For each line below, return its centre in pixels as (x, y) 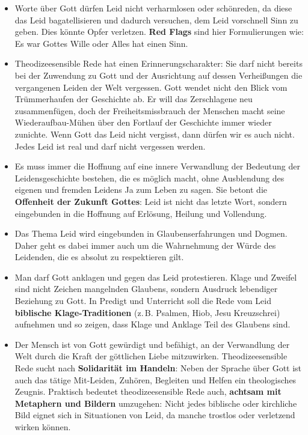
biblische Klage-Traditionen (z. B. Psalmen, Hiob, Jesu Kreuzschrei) (147, 312)
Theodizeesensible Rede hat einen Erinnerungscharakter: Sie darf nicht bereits (159, 63)
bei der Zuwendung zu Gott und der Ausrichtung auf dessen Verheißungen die (159, 75)
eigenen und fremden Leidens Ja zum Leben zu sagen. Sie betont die (141, 190)
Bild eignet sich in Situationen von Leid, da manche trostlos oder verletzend (155, 415)
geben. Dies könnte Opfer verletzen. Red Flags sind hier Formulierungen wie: (159, 32)
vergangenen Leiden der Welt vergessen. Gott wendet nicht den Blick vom (151, 87)
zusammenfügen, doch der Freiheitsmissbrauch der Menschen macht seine (150, 110)
